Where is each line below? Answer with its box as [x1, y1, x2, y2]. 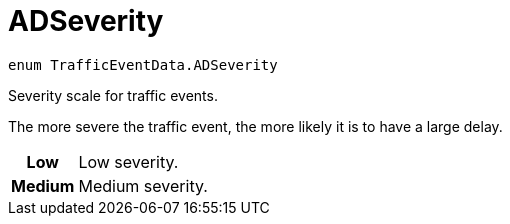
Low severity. [78, 151, 179, 172]
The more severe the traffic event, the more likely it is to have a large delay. [8, 117, 503, 135]
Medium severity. [78, 175, 208, 196]
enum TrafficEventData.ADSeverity [8, 56, 278, 73]
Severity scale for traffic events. [8, 86, 218, 104]
